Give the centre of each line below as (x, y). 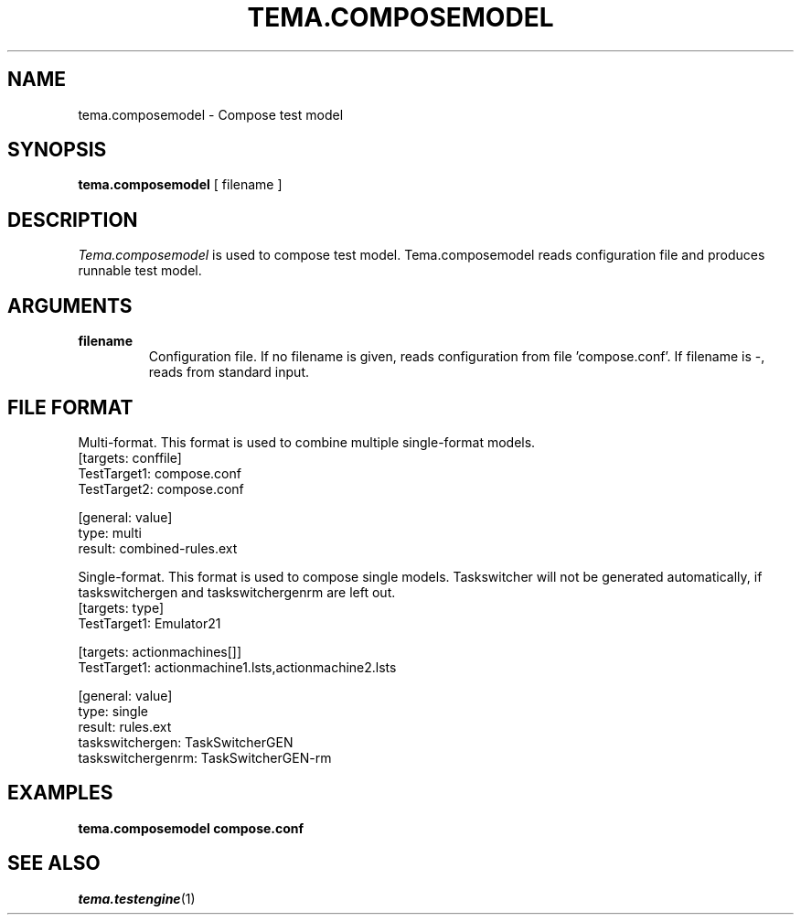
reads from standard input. (229, 372)
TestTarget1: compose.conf (160, 473)
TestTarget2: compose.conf (161, 488)
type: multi (110, 532)
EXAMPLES (60, 793)
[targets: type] (121, 607)
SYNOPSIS (57, 150)
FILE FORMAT (70, 407)
